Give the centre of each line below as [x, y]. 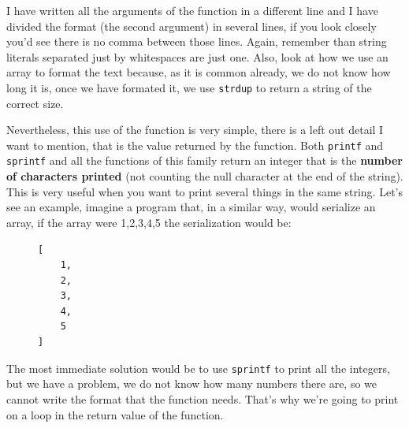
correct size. [35, 103]
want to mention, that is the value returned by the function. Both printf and [195, 145]
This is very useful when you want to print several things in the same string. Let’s [204, 191]
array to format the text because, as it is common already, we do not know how [199, 72]
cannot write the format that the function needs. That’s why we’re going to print [203, 398]
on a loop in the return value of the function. [115, 414]
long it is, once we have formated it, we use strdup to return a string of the [189, 87]
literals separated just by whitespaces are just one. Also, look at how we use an [197, 56]
